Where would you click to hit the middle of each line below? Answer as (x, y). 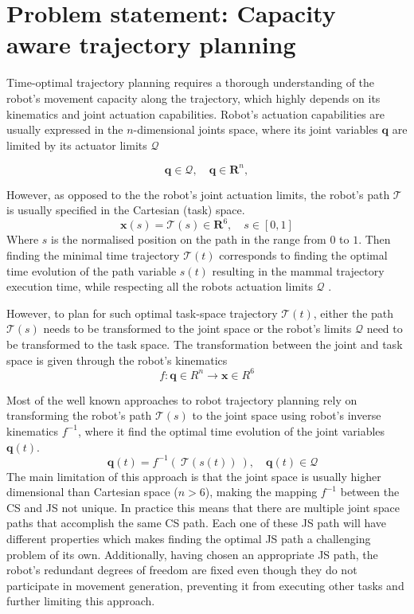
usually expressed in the (65, 129)
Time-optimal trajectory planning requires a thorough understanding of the (191, 82)
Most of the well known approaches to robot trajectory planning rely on (182, 399)
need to (385, 329)
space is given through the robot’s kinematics (117, 360)
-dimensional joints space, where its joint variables (256, 129)
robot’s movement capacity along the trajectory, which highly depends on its (193, 98)
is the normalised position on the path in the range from (189, 239)
